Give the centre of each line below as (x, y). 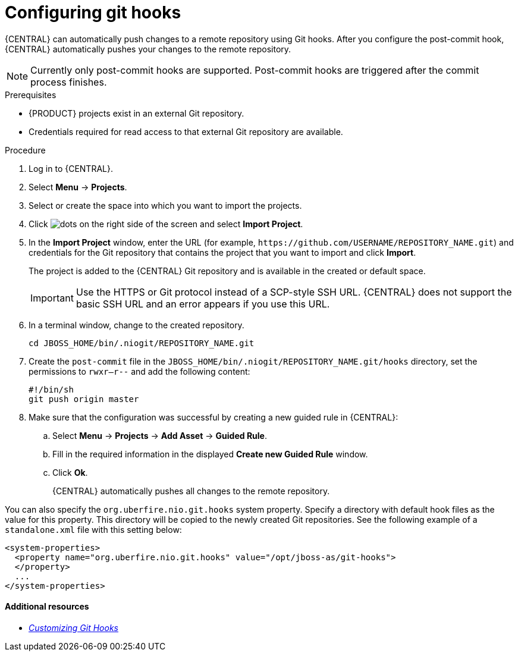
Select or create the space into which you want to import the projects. (165, 205)
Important (52, 298)
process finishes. (69, 82)
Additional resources (47, 607)
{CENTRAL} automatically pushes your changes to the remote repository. (148, 49)
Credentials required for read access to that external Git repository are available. (186, 131)
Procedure (25, 150)
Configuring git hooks (93, 12)
